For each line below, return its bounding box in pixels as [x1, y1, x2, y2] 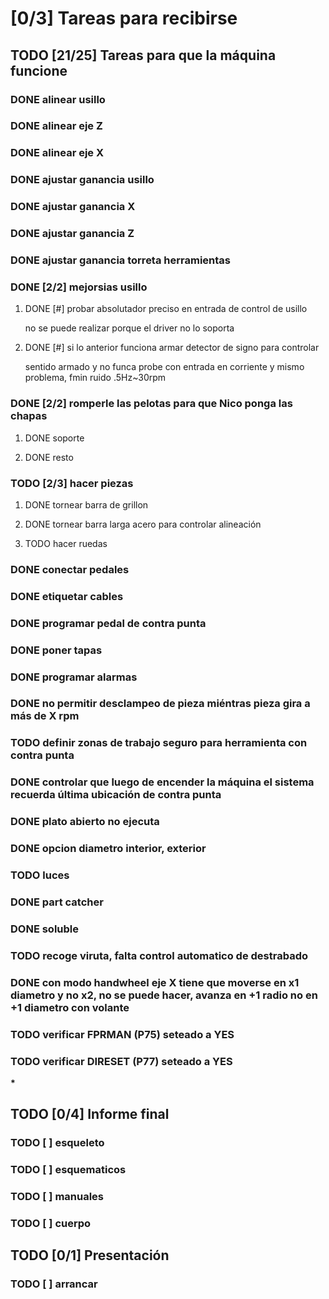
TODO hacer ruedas [24, 537, 108, 549]
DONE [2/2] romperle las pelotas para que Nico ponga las [10, 397, 293, 411]
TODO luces [10, 868, 70, 882]
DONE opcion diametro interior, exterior [10, 842, 207, 856]
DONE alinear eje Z [10, 119, 103, 133]
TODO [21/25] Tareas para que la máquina [10, 47, 277, 64]
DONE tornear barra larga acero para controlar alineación [24, 518, 262, 530]
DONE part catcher [10, 895, 104, 909]
